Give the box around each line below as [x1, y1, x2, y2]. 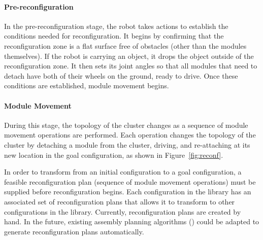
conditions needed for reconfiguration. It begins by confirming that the [4, 30, 224, 41]
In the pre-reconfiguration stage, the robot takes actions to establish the [4, 20, 228, 31]
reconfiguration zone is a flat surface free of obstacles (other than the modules [4, 40, 247, 51]
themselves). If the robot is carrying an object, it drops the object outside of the [4, 50, 254, 61]
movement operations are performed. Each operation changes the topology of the [4, 129, 256, 140]
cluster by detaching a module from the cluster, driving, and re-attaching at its [4, 139, 250, 150]
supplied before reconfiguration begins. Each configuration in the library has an [4, 186, 251, 197]
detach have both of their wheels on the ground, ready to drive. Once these [4, 70, 238, 81]
